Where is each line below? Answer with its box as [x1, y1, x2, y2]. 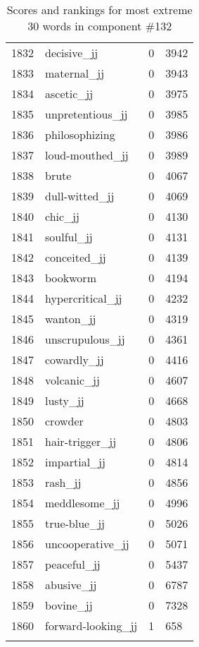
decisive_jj [45, 44, 98, 61]
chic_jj [45, 208, 79, 224]
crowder [45, 413, 84, 429]
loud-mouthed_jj [45, 147, 129, 163]
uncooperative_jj [45, 536, 129, 552]
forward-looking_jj [45, 617, 138, 634]
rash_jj [45, 474, 82, 490]
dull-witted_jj [45, 188, 115, 204]
